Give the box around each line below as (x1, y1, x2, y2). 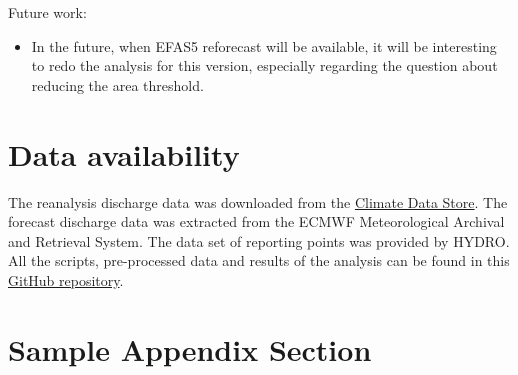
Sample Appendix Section (8, 328, 372, 369)
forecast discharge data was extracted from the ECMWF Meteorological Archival (8, 211, 505, 232)
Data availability (8, 133, 240, 174)
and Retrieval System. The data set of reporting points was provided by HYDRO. (8, 230, 510, 251)
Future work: (8, 2, 87, 22)
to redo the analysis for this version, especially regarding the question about (31, 55, 498, 76)
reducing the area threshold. (31, 74, 204, 95)
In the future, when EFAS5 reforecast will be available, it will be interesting (31, 35, 497, 56)
